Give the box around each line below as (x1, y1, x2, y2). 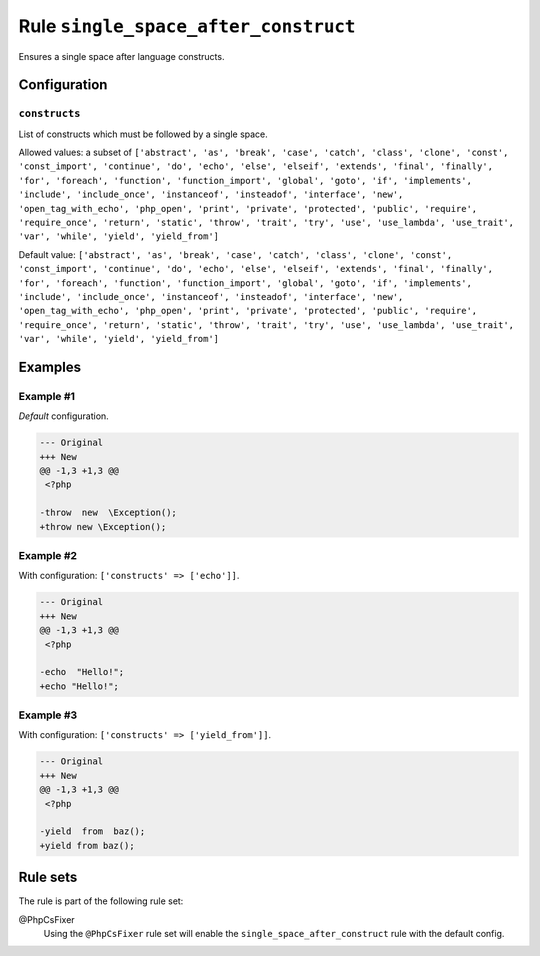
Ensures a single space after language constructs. (18, 50, 225, 62)
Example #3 (18, 708, 78, 722)
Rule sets (18, 869, 78, 886)
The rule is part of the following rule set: (18, 895, 184, 907)
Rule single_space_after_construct (18, 15, 356, 37)
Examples (18, 358, 82, 375)
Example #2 (18, 549, 78, 563)
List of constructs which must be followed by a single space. (18, 128, 269, 140)
